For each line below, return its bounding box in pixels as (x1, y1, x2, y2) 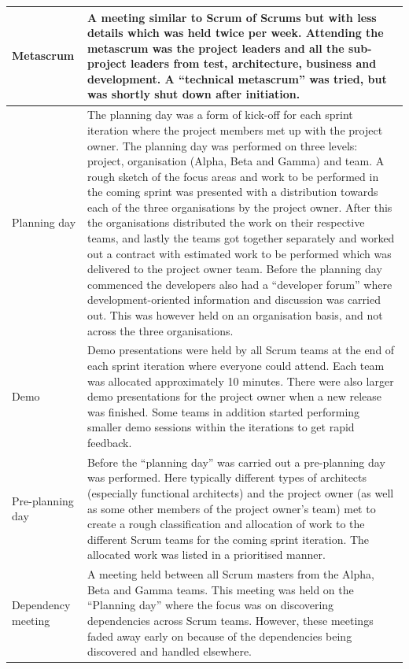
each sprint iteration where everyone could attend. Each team (87, 357, 385, 374)
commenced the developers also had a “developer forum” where (87, 275, 392, 292)
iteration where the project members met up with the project (87, 121, 383, 138)
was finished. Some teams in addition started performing (87, 403, 360, 420)
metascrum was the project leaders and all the (87, 39, 345, 56)
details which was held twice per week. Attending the (87, 24, 384, 41)
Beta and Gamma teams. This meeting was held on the (87, 581, 354, 597)
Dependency (12, 597, 71, 613)
